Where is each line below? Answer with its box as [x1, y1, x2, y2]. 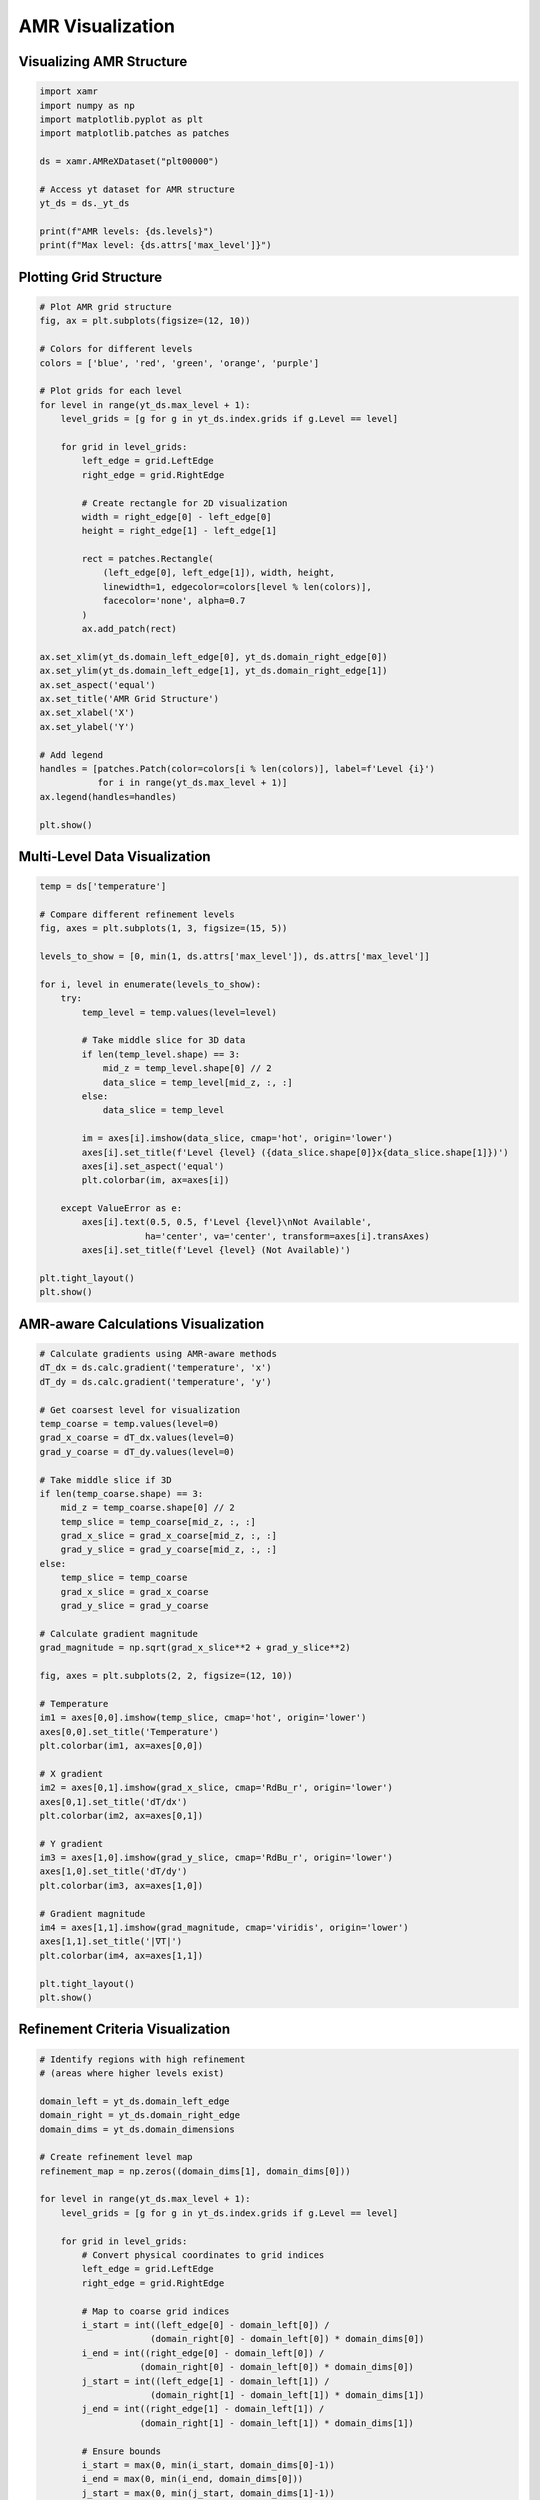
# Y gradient [39, 1838, 104, 1849]
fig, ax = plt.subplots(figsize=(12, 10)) [39, 315, 251, 327]
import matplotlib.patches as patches [39, 128, 230, 139]
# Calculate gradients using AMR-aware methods [39, 1348, 277, 1360]
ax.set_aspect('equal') [39, 679, 157, 690]
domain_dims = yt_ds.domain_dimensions [39, 2123, 235, 2135]
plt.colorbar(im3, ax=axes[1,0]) [39, 1880, 204, 1891]
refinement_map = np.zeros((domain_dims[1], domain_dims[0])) [39, 2165, 351, 2177]
